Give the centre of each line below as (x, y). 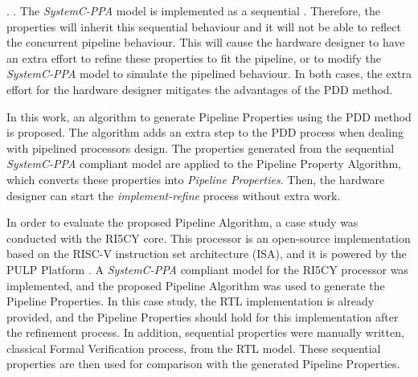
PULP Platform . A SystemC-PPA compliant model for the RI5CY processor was (207, 269)
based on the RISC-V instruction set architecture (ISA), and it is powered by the (207, 254)
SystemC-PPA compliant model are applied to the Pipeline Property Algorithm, (204, 164)
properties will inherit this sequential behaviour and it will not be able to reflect (204, 26)
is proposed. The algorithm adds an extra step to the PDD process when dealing (205, 132)
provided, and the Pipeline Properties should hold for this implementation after (203, 316)
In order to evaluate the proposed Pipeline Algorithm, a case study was (182, 222)
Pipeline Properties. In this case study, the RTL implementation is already (191, 301)
